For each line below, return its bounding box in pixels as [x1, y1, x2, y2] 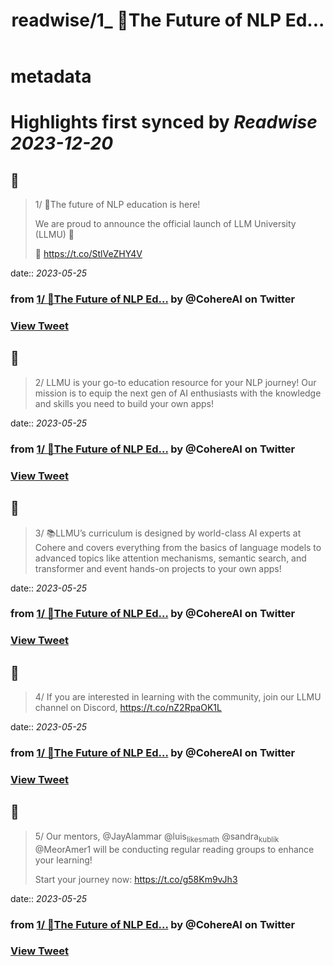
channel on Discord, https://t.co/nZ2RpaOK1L [34, 702, 222, 714]
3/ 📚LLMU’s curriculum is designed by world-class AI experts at [34, 527, 302, 539]
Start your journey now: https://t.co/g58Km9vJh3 [34, 873, 238, 885]
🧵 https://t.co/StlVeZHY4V [34, 248, 143, 260]
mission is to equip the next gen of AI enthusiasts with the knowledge [34, 387, 322, 399]
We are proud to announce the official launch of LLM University [34, 218, 297, 230]
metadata [10, 65, 92, 88]
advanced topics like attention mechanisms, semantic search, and [34, 552, 307, 564]
